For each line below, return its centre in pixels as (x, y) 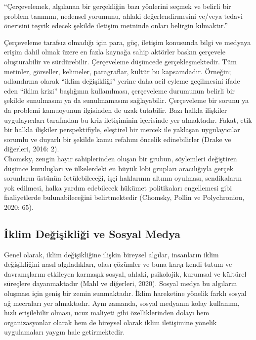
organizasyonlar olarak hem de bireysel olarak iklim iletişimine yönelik (110, 322)
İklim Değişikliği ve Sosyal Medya (92, 233)
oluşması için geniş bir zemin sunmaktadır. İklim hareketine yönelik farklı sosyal (125, 293)
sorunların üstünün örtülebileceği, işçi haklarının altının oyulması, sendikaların (123, 178)
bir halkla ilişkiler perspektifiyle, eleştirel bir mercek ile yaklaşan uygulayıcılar (122, 129)
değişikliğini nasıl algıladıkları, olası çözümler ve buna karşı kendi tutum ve (118, 264)
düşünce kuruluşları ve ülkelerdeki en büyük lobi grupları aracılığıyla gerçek (119, 168)
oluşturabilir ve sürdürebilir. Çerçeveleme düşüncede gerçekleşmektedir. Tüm (120, 61)
